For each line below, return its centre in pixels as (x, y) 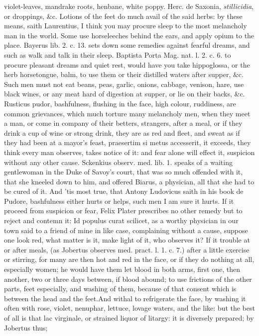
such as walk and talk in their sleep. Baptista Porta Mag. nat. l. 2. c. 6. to (118, 54)
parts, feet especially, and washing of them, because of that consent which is (120, 289)
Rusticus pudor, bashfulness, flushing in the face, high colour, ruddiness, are (120, 103)
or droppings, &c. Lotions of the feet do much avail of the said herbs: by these (123, 16)
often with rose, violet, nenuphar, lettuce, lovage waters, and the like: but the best (129, 308)
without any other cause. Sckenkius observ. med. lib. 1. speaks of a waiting (118, 162)
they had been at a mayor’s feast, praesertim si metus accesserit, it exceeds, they (128, 142)
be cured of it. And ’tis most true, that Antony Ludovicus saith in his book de (124, 191)
